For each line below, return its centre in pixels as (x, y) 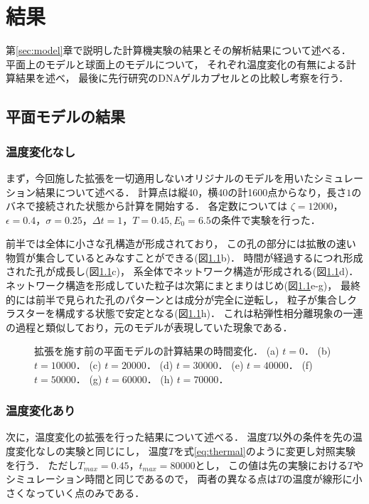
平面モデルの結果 (65, 116)
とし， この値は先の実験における (272, 465)
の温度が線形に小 (322, 479)
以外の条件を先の (312, 437)
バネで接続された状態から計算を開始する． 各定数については (146, 206)
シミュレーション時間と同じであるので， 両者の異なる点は (141, 479)
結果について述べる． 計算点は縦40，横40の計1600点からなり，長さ (191, 192)
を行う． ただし (42, 465)
